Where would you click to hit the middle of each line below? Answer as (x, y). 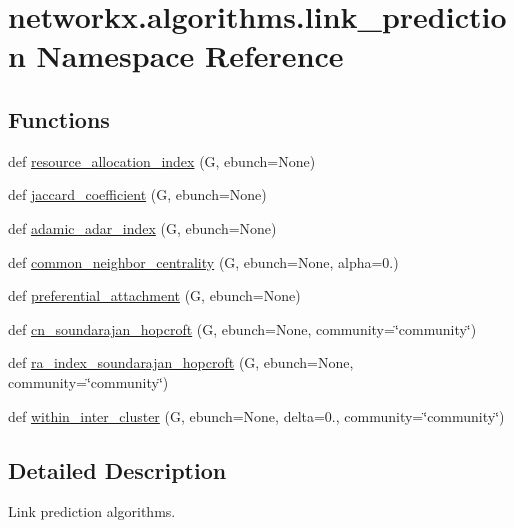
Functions (59, 118)
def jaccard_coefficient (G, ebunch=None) (137, 194)
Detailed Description (117, 469)
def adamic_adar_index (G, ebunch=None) (142, 227)
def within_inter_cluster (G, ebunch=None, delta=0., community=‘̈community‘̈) (256, 415)
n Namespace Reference (176, 55)
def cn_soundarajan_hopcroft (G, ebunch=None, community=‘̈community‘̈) (242, 328)
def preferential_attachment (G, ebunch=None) (154, 295)
